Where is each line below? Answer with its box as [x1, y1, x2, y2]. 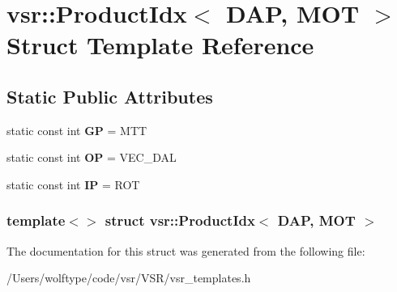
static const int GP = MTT [6, 121, 147, 138]
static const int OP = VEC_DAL [6, 149, 177, 166]
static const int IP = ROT [6, 176, 140, 193]
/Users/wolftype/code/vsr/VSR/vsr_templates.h [6, 269, 251, 286]
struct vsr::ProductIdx [105, 210, 255, 231]
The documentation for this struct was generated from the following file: [6, 242, 365, 259]
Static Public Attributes [6, 83, 213, 108]
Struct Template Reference [6, 28, 314, 61]
